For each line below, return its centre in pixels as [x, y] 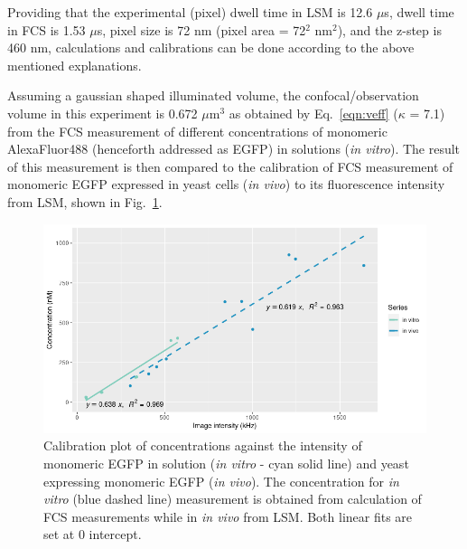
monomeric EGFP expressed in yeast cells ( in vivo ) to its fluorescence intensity [226, 184]
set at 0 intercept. [93, 534]
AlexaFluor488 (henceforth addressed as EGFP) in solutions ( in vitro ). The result [234, 149]
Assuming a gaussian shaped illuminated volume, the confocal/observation [213, 95]
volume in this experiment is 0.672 [103, 113]
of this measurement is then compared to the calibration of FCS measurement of [230, 166]
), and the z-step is [389, 29]
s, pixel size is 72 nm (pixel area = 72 [201, 29]
